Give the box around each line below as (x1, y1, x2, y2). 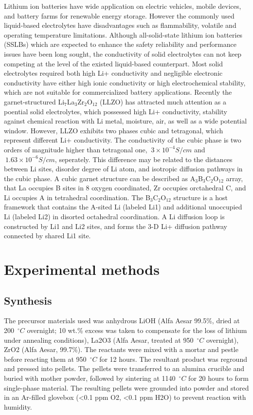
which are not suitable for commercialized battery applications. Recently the (4, 87, 232, 97)
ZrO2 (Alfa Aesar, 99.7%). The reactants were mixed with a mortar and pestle (4, 344, 238, 354)
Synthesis (4, 292, 52, 308)
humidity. (4, 401, 32, 412)
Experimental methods (4, 259, 160, 279)
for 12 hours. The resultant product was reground (99, 353, 247, 364)
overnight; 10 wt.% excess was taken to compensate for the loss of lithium (27, 325, 247, 335)
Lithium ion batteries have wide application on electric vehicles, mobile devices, (4, 1, 241, 11)
